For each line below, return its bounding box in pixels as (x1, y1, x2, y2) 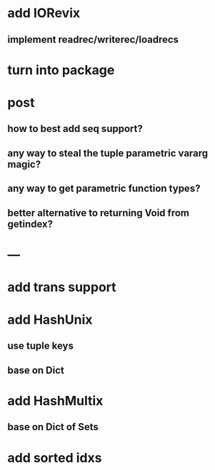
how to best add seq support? (7, 123, 143, 135)
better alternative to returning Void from (7, 207, 190, 219)
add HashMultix (7, 393, 104, 409)
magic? (7, 158, 41, 170)
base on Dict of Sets (7, 421, 99, 433)
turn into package (7, 62, 115, 78)
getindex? (7, 218, 54, 230)
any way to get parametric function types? (7, 183, 201, 195)
